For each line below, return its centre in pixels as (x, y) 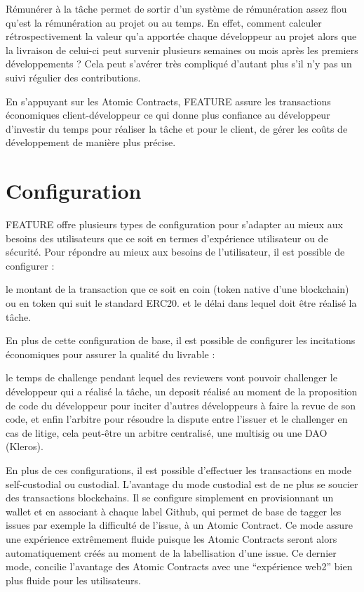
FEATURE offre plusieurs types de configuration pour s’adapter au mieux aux (174, 224)
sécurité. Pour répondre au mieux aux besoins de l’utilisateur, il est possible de (175, 252)
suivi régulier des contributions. (73, 77)
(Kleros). (25, 446)
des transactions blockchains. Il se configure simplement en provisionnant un (170, 498)
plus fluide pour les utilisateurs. (73, 580)
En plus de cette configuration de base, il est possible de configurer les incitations (181, 340)
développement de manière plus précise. (91, 142)
